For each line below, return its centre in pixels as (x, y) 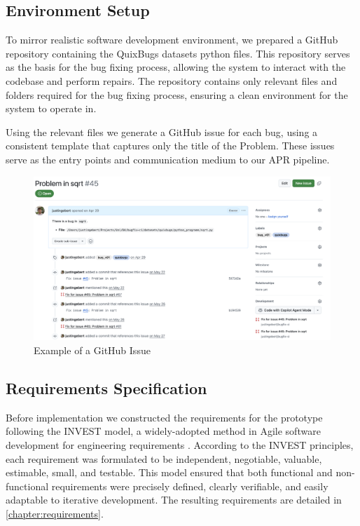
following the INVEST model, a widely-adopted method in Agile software (163, 431)
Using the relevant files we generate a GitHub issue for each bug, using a (162, 131)
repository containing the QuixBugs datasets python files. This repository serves (178, 53)
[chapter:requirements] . (55, 514)
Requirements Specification (106, 388)
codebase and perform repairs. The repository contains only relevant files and (172, 80)
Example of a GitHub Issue (92, 350)
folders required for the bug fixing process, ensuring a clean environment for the (177, 94)
